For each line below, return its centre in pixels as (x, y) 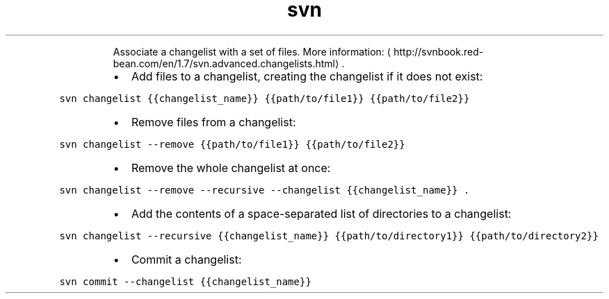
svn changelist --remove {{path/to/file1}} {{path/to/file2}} (232, 144)
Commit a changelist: (186, 259)
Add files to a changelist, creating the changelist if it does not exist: (307, 76)
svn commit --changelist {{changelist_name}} (185, 281)
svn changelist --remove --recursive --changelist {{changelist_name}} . (265, 190)
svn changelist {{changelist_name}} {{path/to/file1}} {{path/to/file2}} (265, 98)
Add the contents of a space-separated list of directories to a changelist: (321, 213)
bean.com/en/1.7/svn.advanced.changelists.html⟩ (226, 63)
